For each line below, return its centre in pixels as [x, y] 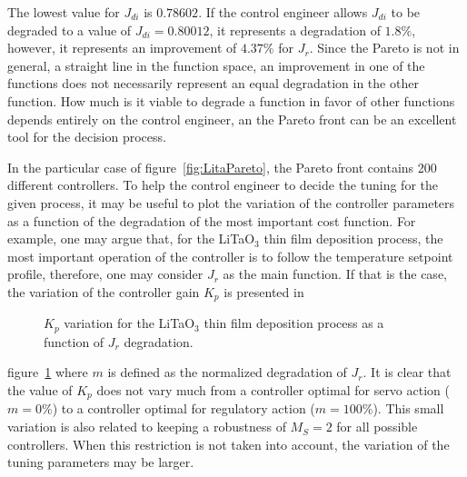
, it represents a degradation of [295, 30]
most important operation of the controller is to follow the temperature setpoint [230, 256]
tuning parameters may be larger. [101, 462]
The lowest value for [64, 12]
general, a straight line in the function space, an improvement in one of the [216, 65]
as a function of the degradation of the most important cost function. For [212, 220]
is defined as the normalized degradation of [227, 372]
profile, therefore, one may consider [105, 274]
